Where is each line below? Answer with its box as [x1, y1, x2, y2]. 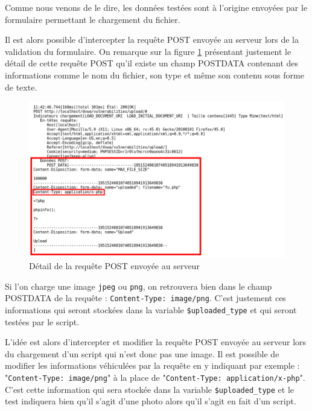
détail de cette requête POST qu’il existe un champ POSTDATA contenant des [5, 57, 299, 69]
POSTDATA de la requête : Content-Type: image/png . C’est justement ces [5, 292, 286, 304]
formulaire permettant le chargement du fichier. [5, 13, 180, 25]
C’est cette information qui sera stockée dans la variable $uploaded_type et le [5, 383, 294, 395]
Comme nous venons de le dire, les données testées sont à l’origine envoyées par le [5, 1, 308, 13]
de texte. [5, 80, 37, 93]
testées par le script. [5, 315, 80, 328]
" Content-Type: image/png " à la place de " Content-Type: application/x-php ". [5, 371, 305, 384]
